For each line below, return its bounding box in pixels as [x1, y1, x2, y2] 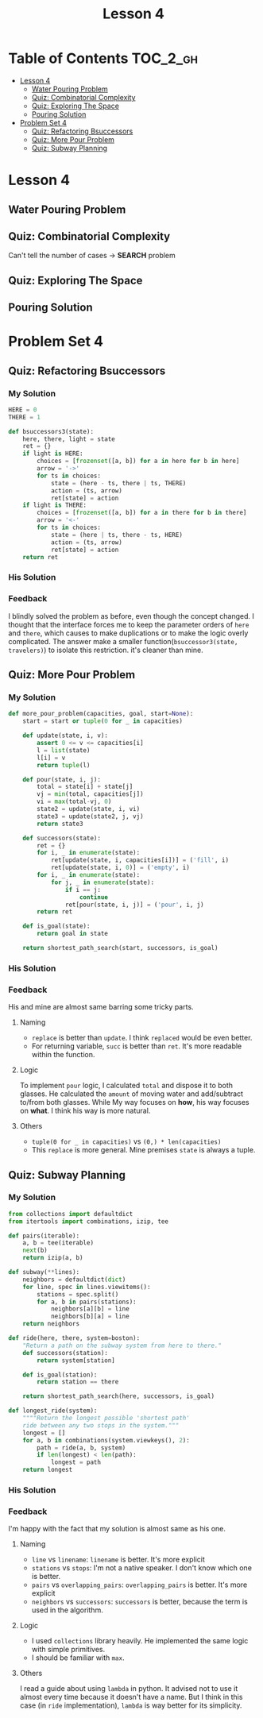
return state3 [37, 820, 83, 828]
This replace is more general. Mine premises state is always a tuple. [31, 1145, 256, 1155]
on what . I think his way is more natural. [19, 1106, 151, 1116]
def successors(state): [22, 834, 102, 842]
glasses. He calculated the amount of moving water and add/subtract [19, 1089, 244, 1098]
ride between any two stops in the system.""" [22, 1421, 180, 1430]
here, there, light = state [22, 434, 115, 443]
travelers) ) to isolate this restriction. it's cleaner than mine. [8, 645, 204, 654]
